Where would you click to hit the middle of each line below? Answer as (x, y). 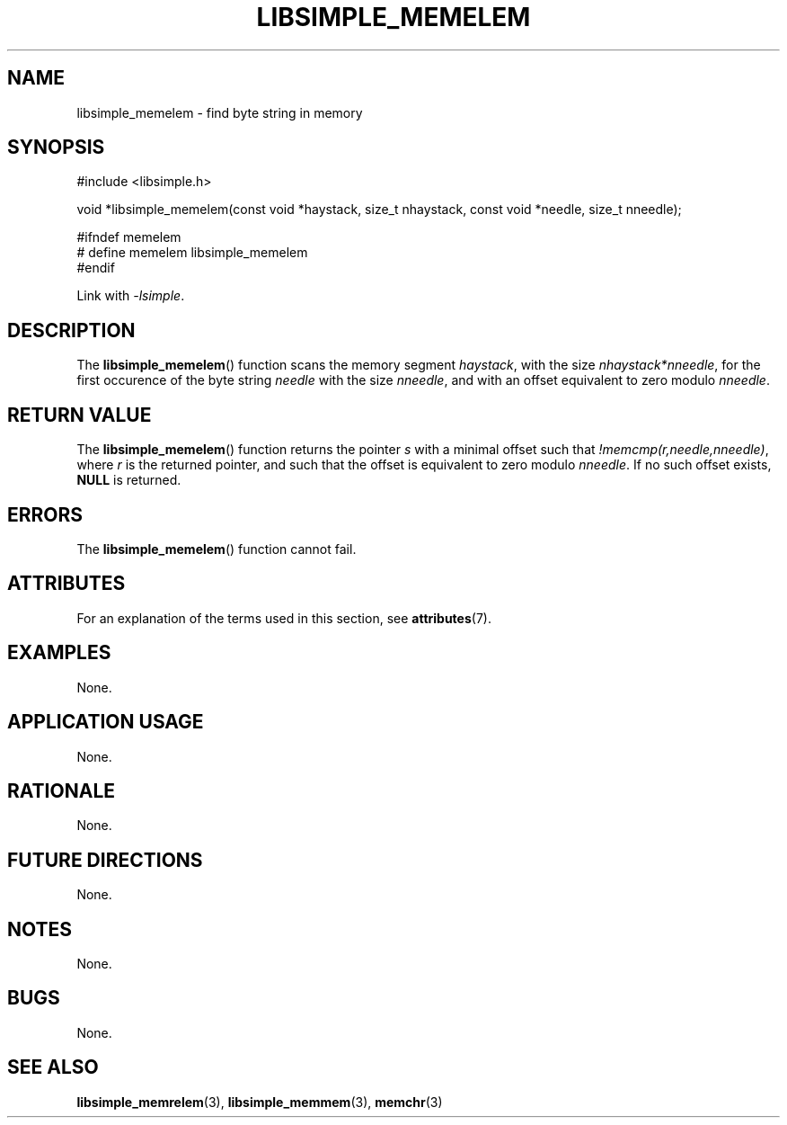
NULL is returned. (129, 480)
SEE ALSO (53, 1067)
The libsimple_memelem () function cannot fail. (217, 549)
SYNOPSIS (56, 147)
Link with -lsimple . (131, 296)
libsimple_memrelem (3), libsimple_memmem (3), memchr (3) (260, 1102)
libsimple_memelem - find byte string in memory (220, 112)
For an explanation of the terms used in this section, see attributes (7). (284, 618)
